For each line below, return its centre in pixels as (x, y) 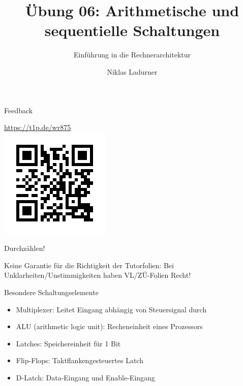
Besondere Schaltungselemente (51, 292)
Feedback (19, 110)
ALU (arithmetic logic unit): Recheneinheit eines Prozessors (109, 326)
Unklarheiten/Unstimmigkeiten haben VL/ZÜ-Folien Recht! (98, 275)
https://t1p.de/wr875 (38, 127)
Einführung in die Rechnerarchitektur (132, 55)
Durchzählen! (25, 248)
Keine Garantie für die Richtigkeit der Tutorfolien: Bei (89, 265)
